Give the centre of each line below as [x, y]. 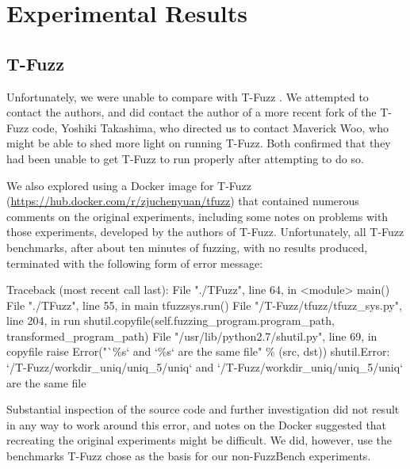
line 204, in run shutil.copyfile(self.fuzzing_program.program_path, [171, 320]
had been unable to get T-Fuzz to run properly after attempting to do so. [185, 158]
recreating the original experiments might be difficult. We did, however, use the [199, 440]
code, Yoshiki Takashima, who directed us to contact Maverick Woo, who [210, 127]
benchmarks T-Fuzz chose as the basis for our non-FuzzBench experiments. [189, 456]
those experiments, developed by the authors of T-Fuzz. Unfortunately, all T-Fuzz [205, 232]
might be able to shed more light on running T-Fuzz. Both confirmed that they [199, 143]
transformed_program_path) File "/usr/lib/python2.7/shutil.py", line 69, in [192, 336]
